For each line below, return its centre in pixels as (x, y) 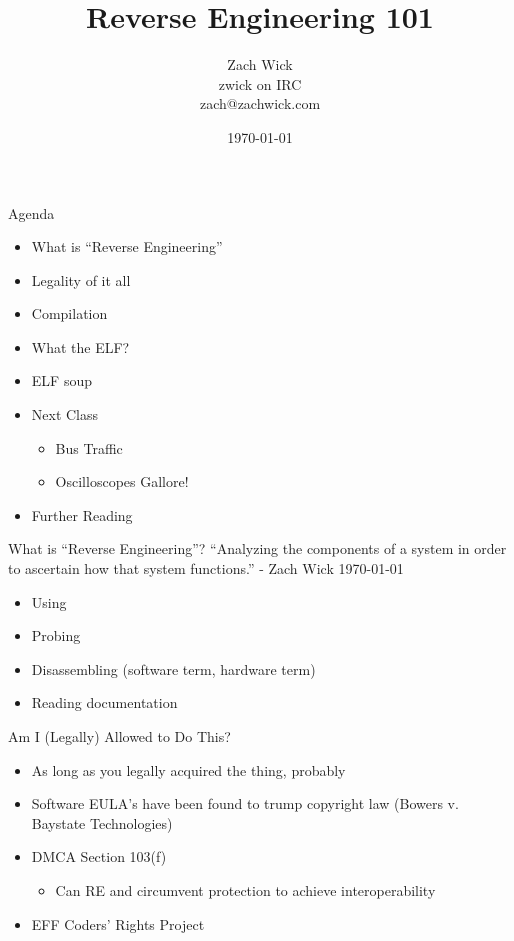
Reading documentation (104, 702)
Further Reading (82, 514)
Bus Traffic (89, 447)
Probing (56, 635)
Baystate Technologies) (102, 822)
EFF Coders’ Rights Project (118, 923)
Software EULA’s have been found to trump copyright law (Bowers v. (245, 803)
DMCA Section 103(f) (99, 856)
